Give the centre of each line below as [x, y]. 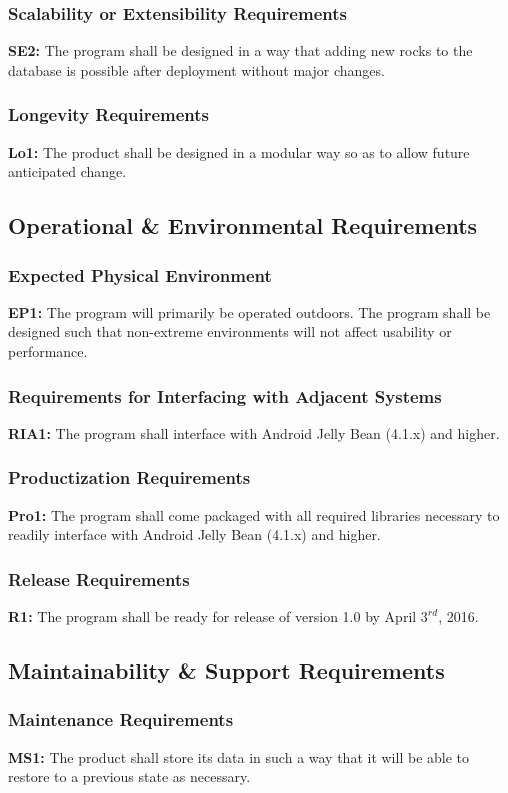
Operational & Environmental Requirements [243, 225]
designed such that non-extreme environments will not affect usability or [230, 331]
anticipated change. [67, 171]
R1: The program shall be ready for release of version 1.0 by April [212, 616]
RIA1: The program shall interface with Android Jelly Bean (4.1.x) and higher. [254, 432]
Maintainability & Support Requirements [226, 670]
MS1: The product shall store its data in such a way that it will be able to [239, 756]
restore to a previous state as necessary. [129, 776]
